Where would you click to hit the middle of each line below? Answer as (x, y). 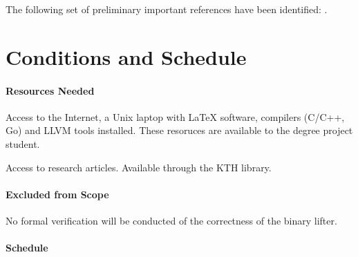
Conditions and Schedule (126, 56)
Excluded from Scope (57, 194)
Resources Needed (50, 90)
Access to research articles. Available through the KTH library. (139, 167)
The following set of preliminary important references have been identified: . (167, 9)
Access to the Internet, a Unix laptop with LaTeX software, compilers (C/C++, (175, 116)
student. (23, 143)
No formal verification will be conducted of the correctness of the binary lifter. (171, 220)
